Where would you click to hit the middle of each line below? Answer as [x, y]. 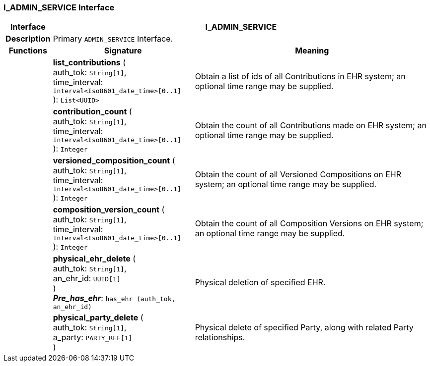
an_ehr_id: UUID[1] [87, 279]
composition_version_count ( [109, 210]
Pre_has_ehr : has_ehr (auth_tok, [114, 298]
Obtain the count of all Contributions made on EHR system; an [311, 125]
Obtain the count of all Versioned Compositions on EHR [298, 174]
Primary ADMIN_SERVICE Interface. [113, 39]
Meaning [312, 51]
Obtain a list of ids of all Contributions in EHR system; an [300, 76]
